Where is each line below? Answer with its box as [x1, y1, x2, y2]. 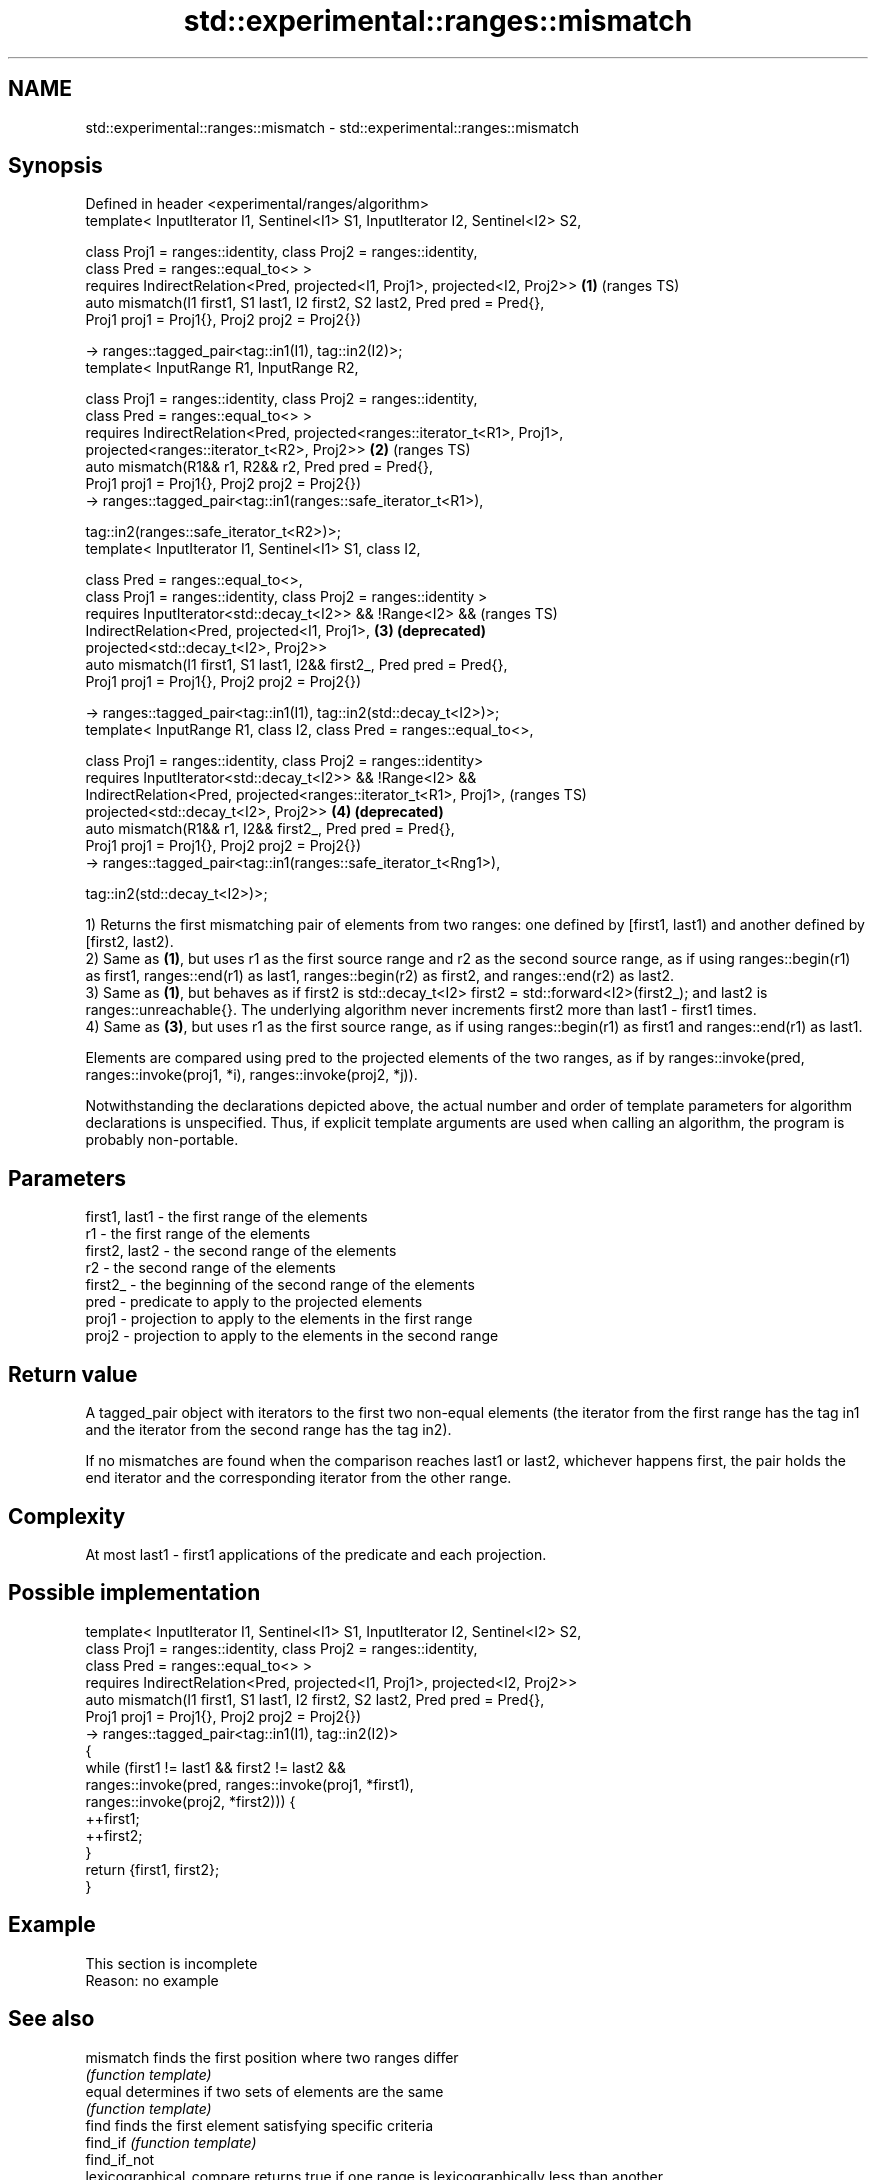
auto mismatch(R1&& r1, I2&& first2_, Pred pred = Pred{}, [85, 820, 455, 838]
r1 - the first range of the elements [85, 1225, 311, 1243]
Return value [8, 1361, 138, 1387]
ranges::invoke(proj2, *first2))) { [85, 1792, 296, 1810]
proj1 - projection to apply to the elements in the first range [85, 1310, 473, 1328]
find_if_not [85, 2150, 155, 2168]
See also [8, 2006, 95, 2032]
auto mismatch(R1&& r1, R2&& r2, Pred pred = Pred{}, [85, 458, 434, 476]
